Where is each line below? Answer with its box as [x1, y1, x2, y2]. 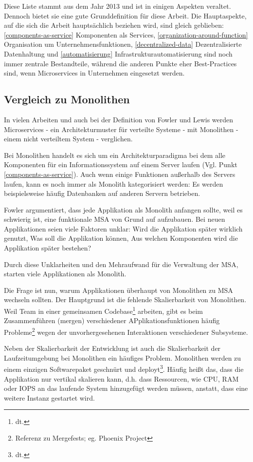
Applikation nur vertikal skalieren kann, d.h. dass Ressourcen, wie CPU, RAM [4, 373, 239, 384]
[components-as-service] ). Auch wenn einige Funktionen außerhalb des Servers [4, 169, 235, 179]
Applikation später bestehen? [4, 243, 91, 253]
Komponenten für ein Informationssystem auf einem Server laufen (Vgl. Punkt [4, 159, 237, 170]
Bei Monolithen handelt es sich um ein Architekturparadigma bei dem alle [4, 150, 226, 160]
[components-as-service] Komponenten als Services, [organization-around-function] [4, 29, 248, 39]
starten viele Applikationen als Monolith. [4, 269, 126, 279]
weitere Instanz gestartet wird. [4, 392, 95, 403]
